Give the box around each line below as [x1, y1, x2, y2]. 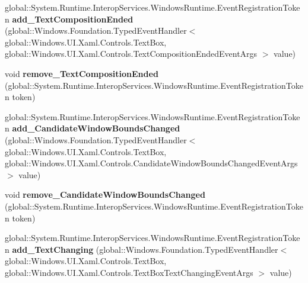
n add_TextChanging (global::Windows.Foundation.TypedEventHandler [5, 243, 278, 255]
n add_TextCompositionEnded [5, 12, 134, 25]
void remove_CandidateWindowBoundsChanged [5, 188, 205, 201]
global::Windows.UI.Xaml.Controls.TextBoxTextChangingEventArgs [5, 266, 253, 278]
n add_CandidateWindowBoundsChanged [5, 122, 180, 134]
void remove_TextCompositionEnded [5, 67, 158, 79]
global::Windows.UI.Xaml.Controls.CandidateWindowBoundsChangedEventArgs [5, 157, 298, 169]
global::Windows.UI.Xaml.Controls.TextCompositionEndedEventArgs [5, 47, 258, 60]
